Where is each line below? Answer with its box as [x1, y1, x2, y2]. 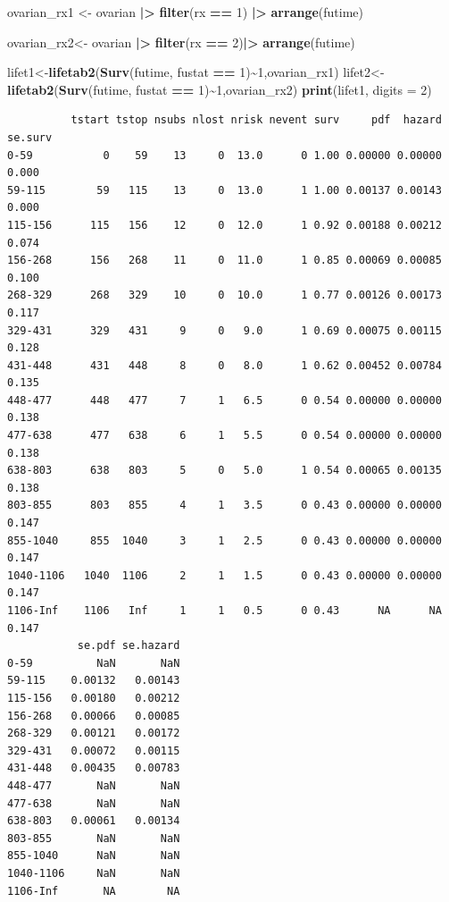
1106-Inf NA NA [7, 884, 180, 898]
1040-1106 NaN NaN [7, 866, 180, 880]
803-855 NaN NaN [7, 831, 180, 845]
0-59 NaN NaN [7, 656, 180, 670]
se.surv [7, 131, 53, 144]
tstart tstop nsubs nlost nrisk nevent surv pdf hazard [71, 114, 442, 127]
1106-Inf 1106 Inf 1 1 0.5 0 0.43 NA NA [7, 604, 442, 617]
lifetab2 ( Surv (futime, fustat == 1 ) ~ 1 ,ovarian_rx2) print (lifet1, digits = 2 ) [7, 80, 432, 98]
